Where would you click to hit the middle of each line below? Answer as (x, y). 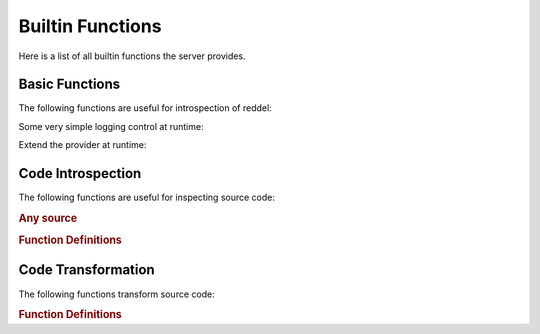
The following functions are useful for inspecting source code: (146, 197)
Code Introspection (80, 173)
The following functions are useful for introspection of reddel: (145, 108)
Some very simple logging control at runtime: (111, 126)
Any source (48, 218)
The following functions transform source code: (116, 294)
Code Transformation (86, 270)
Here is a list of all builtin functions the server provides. (132, 56)
